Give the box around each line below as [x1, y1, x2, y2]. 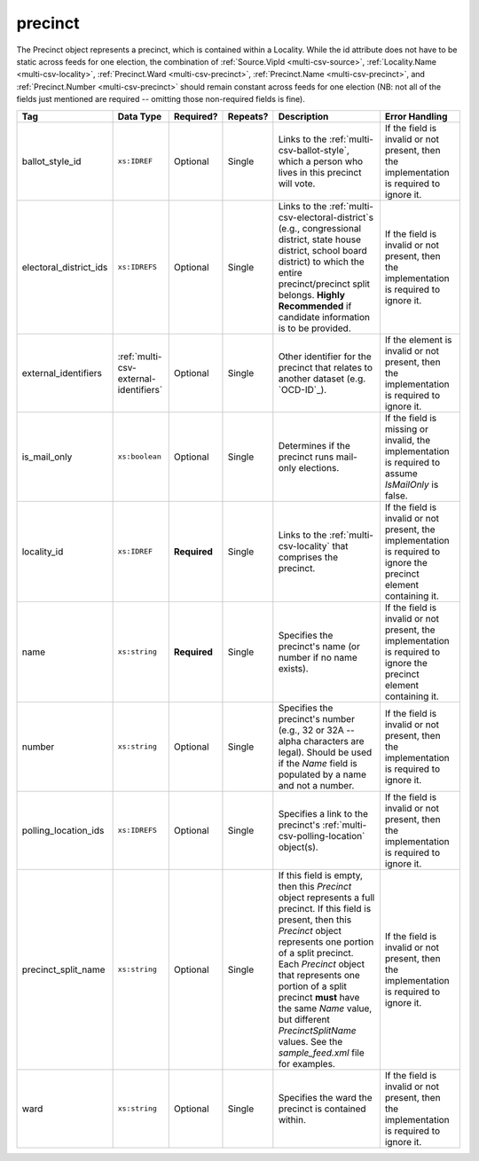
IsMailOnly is [384, 478, 439, 490]
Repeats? [227, 110, 269, 122]
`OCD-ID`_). [278, 383, 327, 396]
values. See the [278, 1035, 343, 1047]
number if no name [278, 651, 358, 663]
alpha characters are [278, 734, 365, 747]
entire [278, 266, 303, 278]
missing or [384, 422, 429, 435]
